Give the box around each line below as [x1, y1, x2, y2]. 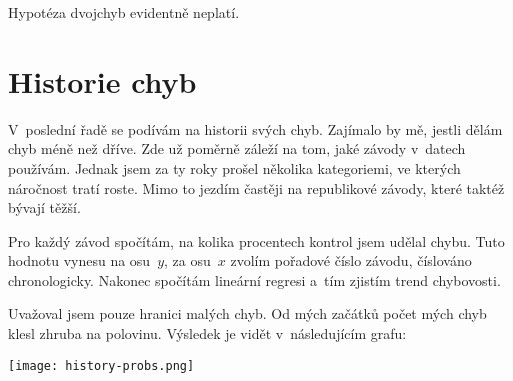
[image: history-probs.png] [8, 358, 195, 373]
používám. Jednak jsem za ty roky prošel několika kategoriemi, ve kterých [8, 157, 461, 178]
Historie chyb [8, 60, 197, 101]
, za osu [164, 250, 211, 271]
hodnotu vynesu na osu [8, 250, 151, 271]
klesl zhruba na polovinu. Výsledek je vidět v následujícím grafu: [8, 323, 407, 344]
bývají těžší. [8, 197, 81, 218]
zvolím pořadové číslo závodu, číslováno [230, 250, 472, 271]
